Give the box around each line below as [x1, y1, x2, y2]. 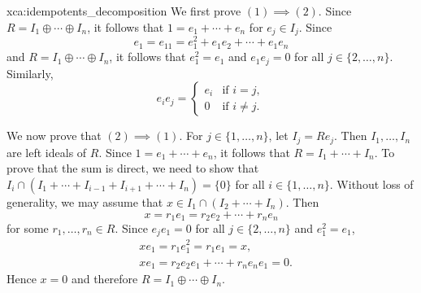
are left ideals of [7, 143, 87, 160]
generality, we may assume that [7, 193, 163, 210]
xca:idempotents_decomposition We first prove [7, 2, 241, 19]
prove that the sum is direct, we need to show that [7, 160, 259, 177]
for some [7, 220, 49, 237]
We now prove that [7, 127, 102, 144]
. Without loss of [329, 175, 414, 192]
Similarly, [7, 64, 54, 81]
